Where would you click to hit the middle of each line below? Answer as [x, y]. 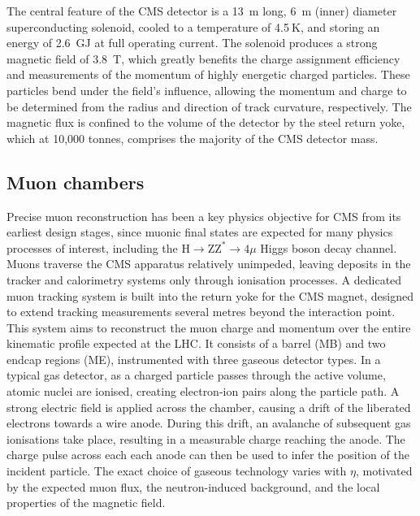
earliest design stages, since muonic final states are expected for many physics [200, 232]
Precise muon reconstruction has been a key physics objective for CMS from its [204, 216]
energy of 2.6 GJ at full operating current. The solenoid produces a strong [192, 43]
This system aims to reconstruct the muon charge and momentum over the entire [209, 327]
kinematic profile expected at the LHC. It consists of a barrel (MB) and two [196, 343]
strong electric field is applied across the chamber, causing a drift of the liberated [209, 407]
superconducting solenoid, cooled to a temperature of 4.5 [148, 26]
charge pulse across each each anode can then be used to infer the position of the [208, 455]
